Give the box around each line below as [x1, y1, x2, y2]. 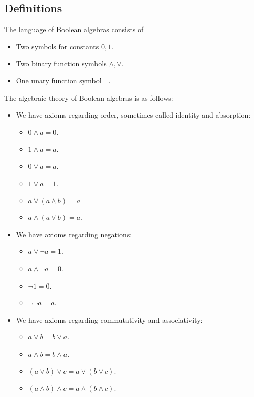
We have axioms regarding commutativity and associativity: [16, 314, 203, 325]
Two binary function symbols [16, 58, 107, 69]
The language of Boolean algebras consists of [4, 24, 144, 35]
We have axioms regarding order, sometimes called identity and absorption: [16, 109, 251, 120]
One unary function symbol [16, 75, 102, 86]
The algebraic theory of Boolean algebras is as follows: [4, 92, 173, 103]
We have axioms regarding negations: [16, 229, 132, 239]
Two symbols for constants [16, 41, 99, 51]
